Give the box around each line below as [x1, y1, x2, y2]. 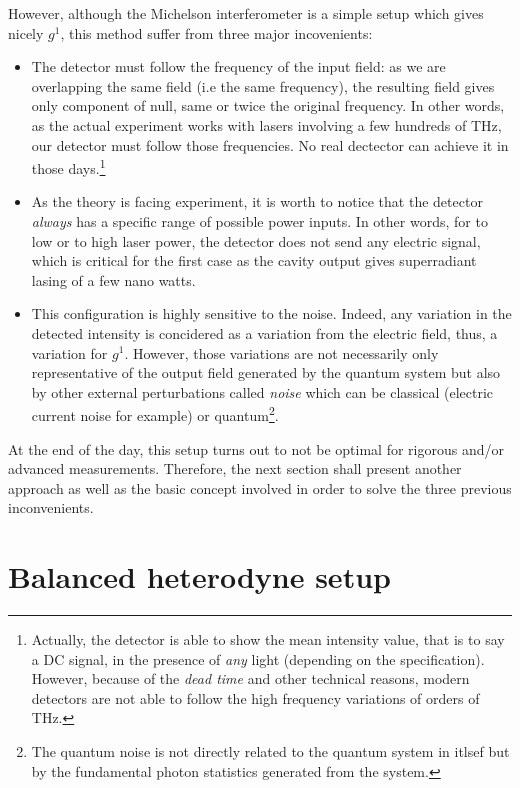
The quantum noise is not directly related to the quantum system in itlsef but [31, 741, 510, 762]
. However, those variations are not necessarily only [124, 342, 439, 363]
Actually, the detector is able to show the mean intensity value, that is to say [31, 629, 505, 650]
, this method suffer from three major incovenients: [60, 22, 373, 43]
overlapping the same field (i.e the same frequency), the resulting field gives [31, 75, 495, 96]
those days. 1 [31, 155, 106, 178]
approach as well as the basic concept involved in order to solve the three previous [8, 477, 512, 498]
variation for [31, 342, 108, 363]
